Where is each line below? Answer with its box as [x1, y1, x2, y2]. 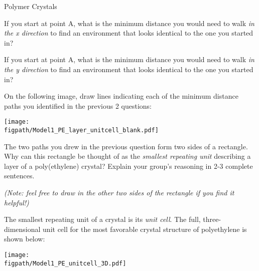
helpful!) [4, 197, 29, 207]
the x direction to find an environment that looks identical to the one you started [4, 28, 253, 38]
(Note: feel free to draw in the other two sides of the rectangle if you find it [4, 187, 234, 198]
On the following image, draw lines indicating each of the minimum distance [4, 91, 238, 101]
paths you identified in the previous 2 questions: [4, 100, 152, 111]
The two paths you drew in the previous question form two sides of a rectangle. [4, 141, 248, 151]
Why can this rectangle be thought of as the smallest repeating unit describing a [4, 151, 251, 161]
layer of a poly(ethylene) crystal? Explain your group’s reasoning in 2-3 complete [4, 160, 253, 171]
